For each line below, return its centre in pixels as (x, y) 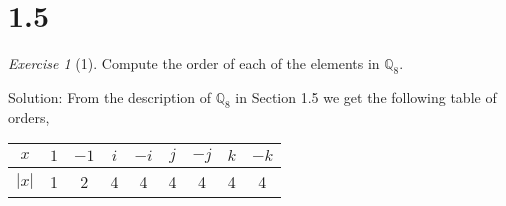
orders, (29, 116)
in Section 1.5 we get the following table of (366, 96)
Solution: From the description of (110, 96)
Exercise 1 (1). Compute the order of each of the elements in (194, 63)
